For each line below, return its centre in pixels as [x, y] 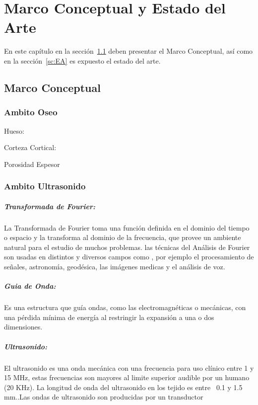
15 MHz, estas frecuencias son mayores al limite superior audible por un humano [127, 377]
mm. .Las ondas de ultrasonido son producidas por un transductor [104, 397]
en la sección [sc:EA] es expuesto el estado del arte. [82, 60]
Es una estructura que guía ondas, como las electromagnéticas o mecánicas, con [125, 307]
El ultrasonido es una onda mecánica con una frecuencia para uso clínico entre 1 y [129, 367]
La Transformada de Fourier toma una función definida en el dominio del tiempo [127, 227]
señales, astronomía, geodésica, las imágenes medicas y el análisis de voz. [115, 267]
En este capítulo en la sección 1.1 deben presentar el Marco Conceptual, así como [129, 51]
